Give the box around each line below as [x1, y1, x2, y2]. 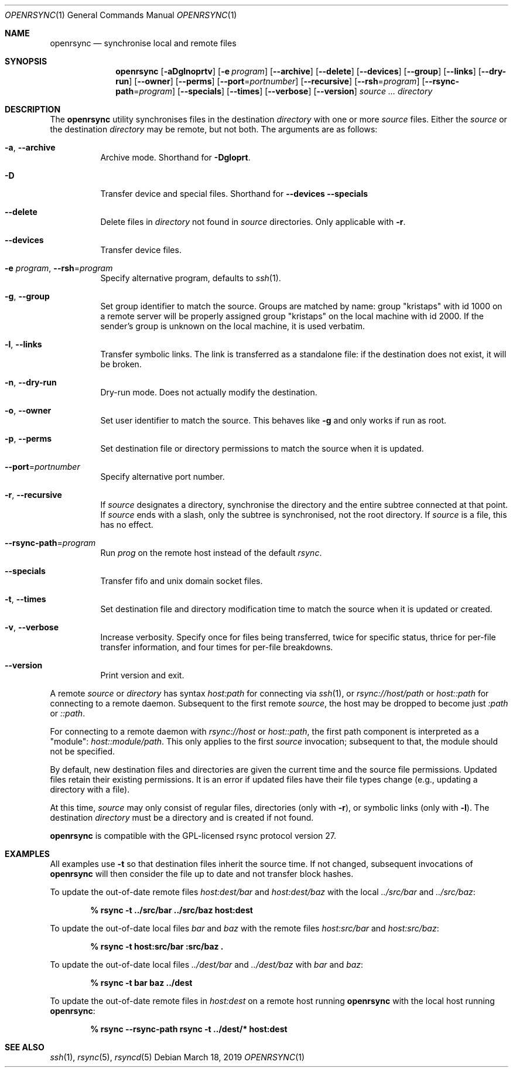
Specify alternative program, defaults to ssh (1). [100, 273, 281, 283]
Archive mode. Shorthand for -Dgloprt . [100, 152, 251, 162]
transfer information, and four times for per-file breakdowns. [100, 642, 333, 652]
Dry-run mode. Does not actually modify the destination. [100, 387, 317, 397]
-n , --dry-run [5, 377, 57, 387]
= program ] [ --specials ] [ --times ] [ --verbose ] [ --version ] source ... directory [134, 86, 433, 96]
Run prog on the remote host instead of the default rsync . [100, 548, 322, 558]
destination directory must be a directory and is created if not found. [50, 812, 314, 822]
